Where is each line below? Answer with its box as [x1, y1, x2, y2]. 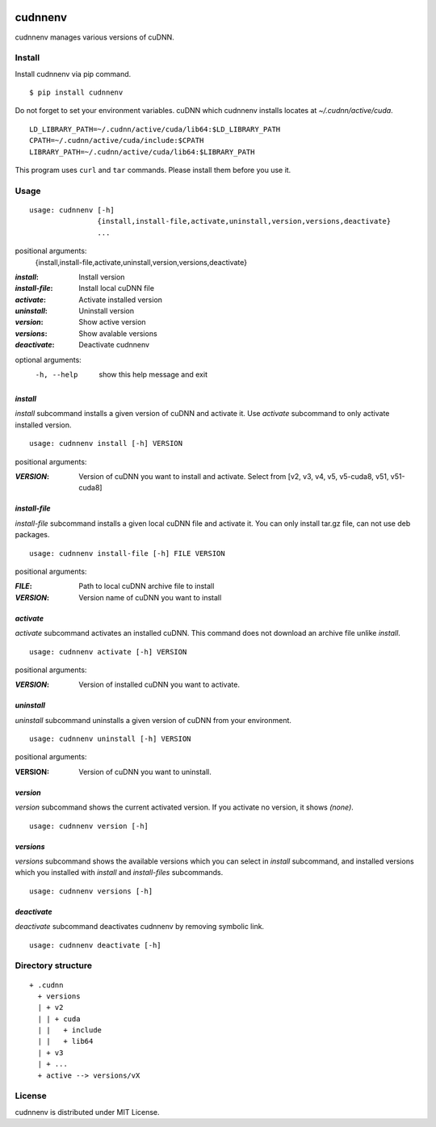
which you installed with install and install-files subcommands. [15, 868, 224, 877]
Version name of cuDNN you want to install [78, 592, 222, 602]
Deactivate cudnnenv [78, 340, 149, 350]
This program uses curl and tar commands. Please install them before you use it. [15, 166, 291, 175]
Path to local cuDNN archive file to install [78, 582, 215, 591]
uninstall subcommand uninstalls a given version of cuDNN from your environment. [15, 715, 292, 725]
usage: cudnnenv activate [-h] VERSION [29, 647, 187, 656]
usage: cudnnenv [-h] [29, 205, 115, 214]
